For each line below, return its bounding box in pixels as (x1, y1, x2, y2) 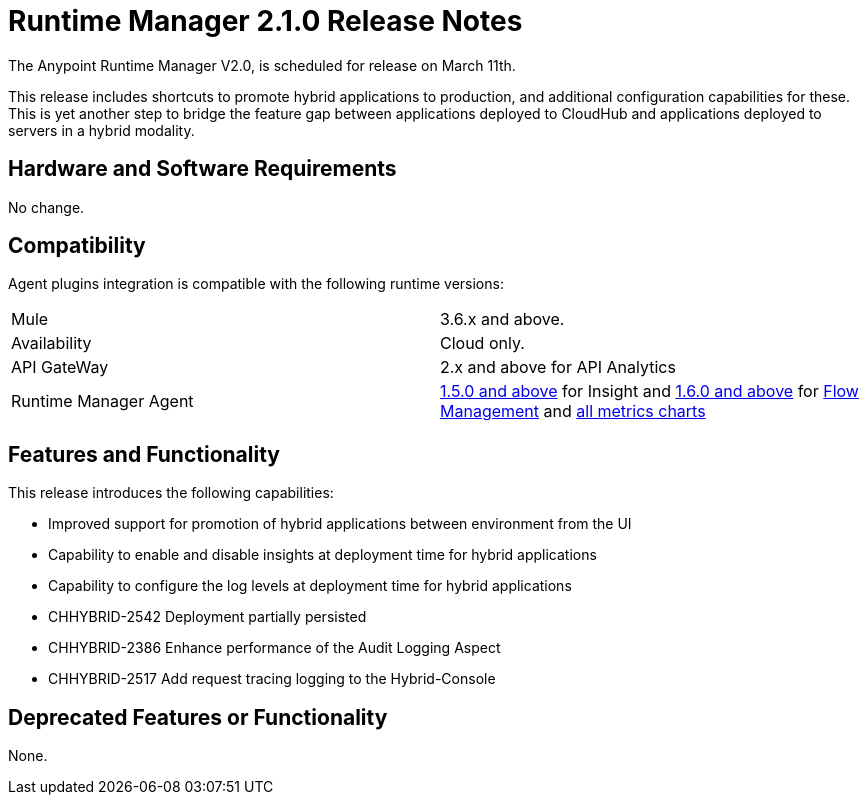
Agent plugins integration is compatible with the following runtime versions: (8, 275, 504, 293)
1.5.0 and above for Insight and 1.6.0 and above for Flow (440, 381, 859, 402)
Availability (11, 333, 92, 354)
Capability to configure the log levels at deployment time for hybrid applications (48, 577, 572, 595)
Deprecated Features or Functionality (8, 704, 388, 730)
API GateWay (11, 357, 109, 378)
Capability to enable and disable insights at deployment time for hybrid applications (48, 546, 597, 564)
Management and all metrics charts (440, 401, 706, 422)
